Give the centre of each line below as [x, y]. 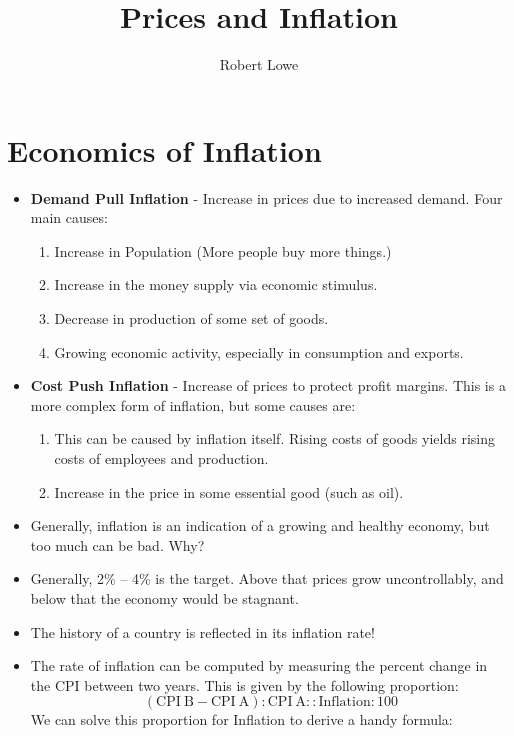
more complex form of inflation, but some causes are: [193, 404]
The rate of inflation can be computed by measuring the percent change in [259, 665]
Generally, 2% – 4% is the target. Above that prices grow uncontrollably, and [267, 578]
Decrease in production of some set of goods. [191, 318]
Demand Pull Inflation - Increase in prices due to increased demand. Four [266, 197]
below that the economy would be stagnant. [164, 597]
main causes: [69, 217]
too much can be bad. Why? [117, 544]
